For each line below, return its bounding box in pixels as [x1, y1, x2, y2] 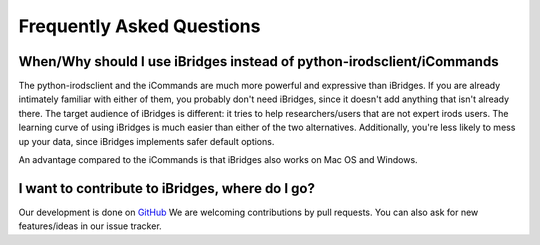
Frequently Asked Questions [18, 15, 261, 37]
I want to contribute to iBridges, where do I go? [18, 180, 315, 197]
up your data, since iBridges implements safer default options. [18, 135, 275, 147]
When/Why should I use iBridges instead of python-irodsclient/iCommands [18, 53, 499, 70]
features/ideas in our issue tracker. [18, 220, 162, 232]
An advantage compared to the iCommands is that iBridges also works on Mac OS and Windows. [18, 154, 419, 166]
